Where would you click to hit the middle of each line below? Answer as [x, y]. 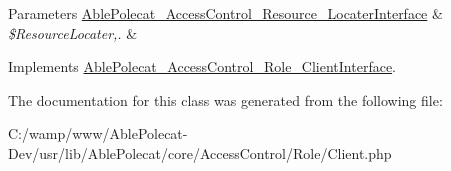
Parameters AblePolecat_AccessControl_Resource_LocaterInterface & [225, 13]
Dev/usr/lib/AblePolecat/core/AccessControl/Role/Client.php [200, 152]
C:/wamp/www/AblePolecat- [98, 133]
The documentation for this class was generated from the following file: [225, 99]
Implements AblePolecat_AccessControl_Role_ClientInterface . [202, 66]
